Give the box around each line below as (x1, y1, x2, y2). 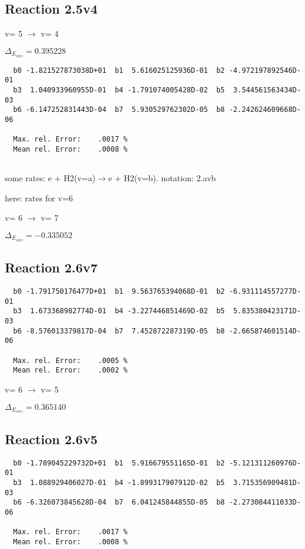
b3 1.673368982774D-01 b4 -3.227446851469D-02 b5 (13, 307, 225, 316)
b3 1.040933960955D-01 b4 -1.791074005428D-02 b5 (13, 85, 225, 94)
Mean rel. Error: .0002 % (13, 366, 128, 375)
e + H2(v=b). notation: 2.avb (108, 172, 216, 184)
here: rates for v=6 (5, 191, 73, 204)
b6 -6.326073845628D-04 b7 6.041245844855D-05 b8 (13, 498, 225, 507)
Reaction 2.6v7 (5, 258, 98, 277)
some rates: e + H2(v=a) (5, 172, 96, 184)
